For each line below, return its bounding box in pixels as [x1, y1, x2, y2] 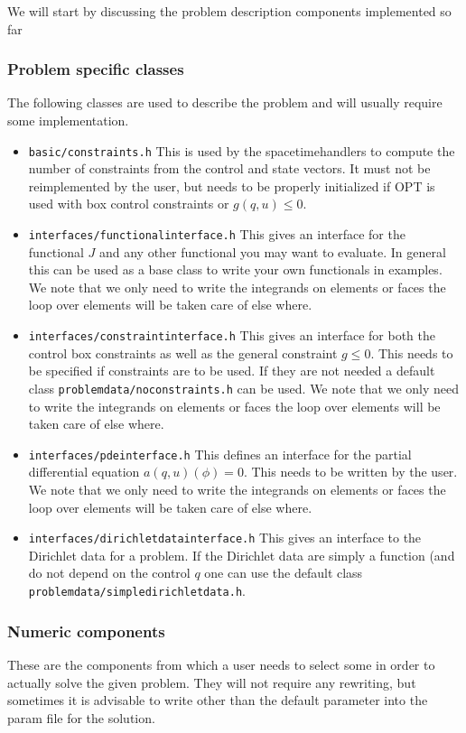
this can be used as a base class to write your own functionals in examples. [28, 260, 443, 279]
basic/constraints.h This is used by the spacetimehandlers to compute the [28, 141, 455, 160]
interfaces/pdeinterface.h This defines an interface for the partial [28, 444, 412, 463]
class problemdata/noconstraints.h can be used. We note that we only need [28, 378, 460, 397]
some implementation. [7, 111, 129, 129]
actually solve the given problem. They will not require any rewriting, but [7, 673, 416, 691]
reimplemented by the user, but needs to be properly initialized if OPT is [28, 176, 435, 195]
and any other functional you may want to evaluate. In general [98, 242, 446, 261]
